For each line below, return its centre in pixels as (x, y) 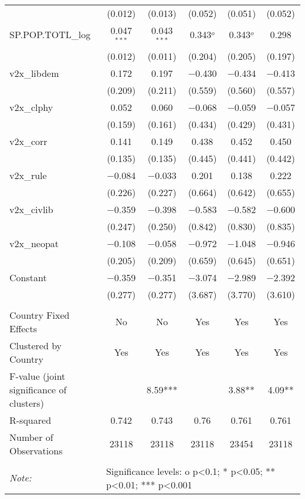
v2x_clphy (31, 107)
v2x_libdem (34, 73)
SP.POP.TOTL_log (50, 35)
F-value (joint (38, 376)
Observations (36, 450)
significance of (38, 389)
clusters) (27, 403)
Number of (31, 437)
